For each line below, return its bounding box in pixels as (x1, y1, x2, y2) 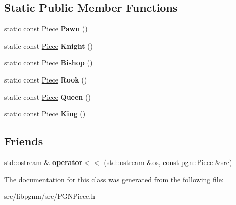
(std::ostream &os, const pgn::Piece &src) (104, 156, 232, 167)
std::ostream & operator (4, 156, 83, 167)
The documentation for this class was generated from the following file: (4, 174, 224, 184)
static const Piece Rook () (4, 74, 87, 85)
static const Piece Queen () (4, 91, 91, 102)
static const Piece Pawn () (4, 23, 88, 34)
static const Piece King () (4, 108, 86, 119)
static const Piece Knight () (4, 40, 93, 51)
